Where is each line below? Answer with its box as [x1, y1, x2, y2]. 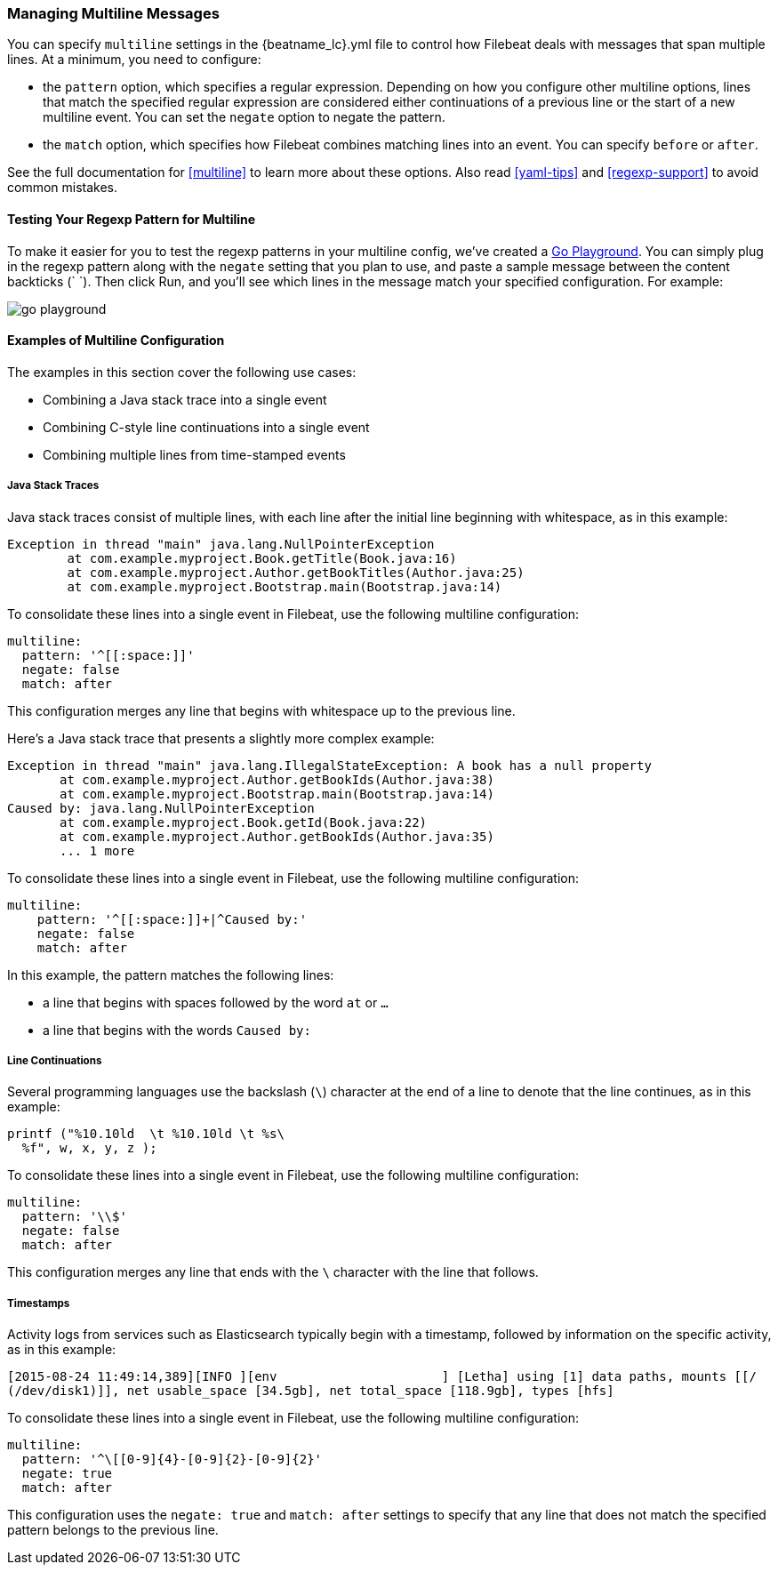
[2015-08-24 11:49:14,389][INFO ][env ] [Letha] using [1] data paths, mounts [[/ [7, 1369, 757, 1384]
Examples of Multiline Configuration [7, 333, 225, 349]
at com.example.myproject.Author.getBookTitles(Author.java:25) [67, 565, 525, 580]
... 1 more [60, 843, 135, 858]
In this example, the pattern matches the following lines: [7, 966, 334, 982]
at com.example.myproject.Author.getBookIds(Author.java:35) [60, 829, 494, 844]
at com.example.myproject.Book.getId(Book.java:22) [60, 814, 428, 830]
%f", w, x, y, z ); [21, 1141, 157, 1156]
